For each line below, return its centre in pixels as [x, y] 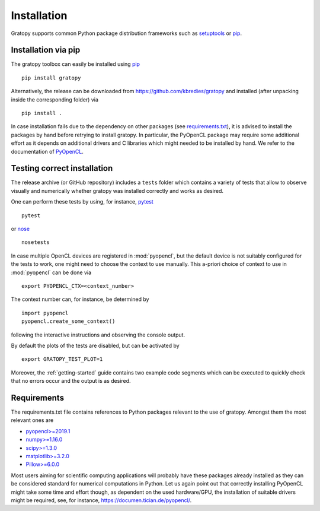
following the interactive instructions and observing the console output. [98, 335]
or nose [20, 229]
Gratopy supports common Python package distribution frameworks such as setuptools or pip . [127, 33]
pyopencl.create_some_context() [68, 321]
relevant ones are [32, 420]
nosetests [36, 242]
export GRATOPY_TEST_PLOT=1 [62, 359]
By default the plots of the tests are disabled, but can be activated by [95, 345]
